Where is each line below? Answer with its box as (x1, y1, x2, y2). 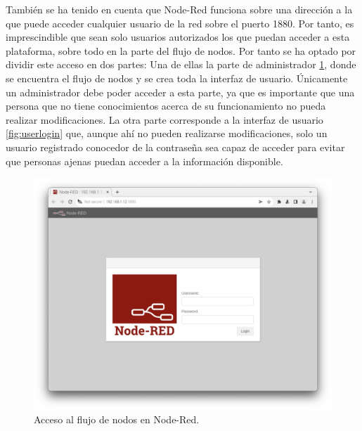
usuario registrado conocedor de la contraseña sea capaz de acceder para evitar (6, 139, 345, 154)
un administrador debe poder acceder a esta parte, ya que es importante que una (6, 84, 355, 99)
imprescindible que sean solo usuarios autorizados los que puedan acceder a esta (6, 30, 350, 44)
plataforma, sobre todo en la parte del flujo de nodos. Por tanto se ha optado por (6, 43, 356, 58)
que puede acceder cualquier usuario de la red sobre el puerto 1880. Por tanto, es (6, 15, 354, 30)
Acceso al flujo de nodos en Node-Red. (34, 412, 200, 427)
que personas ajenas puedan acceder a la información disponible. (6, 153, 283, 168)
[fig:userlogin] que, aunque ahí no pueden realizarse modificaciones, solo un (6, 126, 328, 141)
